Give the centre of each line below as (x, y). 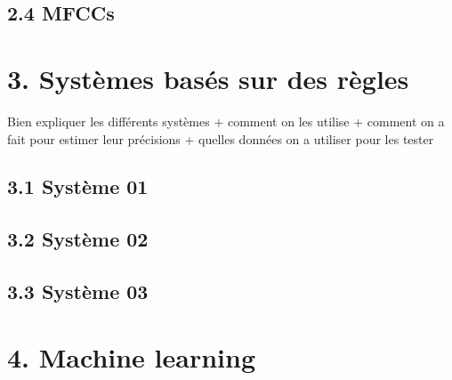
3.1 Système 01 (78, 186)
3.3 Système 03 (78, 291)
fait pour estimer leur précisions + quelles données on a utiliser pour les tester (221, 138)
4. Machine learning (132, 356)
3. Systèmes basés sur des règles (208, 78)
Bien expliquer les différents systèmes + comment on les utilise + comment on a (226, 121)
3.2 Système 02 (78, 239)
